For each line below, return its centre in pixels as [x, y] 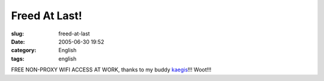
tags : [18, 58]
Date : [18, 41]
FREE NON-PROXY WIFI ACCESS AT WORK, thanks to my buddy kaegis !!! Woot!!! [111, 70]
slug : [17, 34]
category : [24, 50]
